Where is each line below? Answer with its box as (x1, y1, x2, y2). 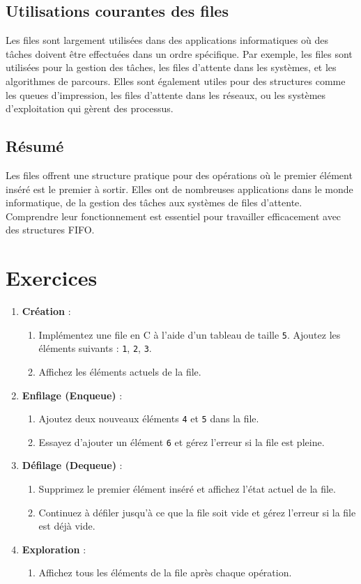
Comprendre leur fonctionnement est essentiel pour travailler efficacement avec (6, 208, 341, 223)
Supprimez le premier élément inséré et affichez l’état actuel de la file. (38, 482, 336, 496)
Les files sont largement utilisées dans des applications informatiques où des (6, 33, 329, 47)
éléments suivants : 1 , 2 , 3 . (38, 341, 152, 355)
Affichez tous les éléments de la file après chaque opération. (38, 565, 292, 580)
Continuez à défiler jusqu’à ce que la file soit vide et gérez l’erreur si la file (38, 505, 356, 519)
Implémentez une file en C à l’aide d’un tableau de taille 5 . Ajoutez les (38, 327, 341, 341)
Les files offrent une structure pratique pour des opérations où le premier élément (6, 167, 353, 182)
